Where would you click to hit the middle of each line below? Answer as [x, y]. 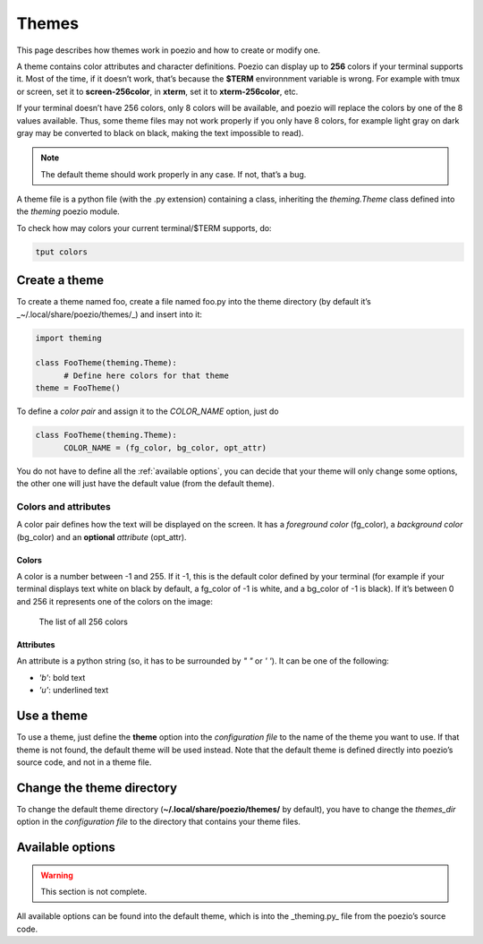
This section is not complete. [94, 892]
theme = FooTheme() [78, 388]
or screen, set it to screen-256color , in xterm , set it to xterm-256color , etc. [157, 91]
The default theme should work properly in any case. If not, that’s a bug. [174, 174]
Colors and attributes [64, 506]
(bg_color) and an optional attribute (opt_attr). [102, 536]
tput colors [62, 252]
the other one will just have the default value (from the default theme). [145, 483]
